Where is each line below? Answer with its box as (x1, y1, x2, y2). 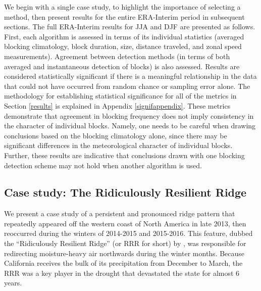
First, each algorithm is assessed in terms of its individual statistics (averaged (4, 31, 244, 41)
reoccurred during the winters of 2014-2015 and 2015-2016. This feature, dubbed (4, 228, 253, 238)
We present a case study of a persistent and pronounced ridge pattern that (4, 208, 235, 219)
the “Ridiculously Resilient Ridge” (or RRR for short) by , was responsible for (4, 238, 246, 249)
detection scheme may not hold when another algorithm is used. (4, 160, 202, 170)
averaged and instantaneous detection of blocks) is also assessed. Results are (4, 61, 240, 71)
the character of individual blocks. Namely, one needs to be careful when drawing (4, 120, 256, 131)
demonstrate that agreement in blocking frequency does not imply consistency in (4, 110, 254, 121)
